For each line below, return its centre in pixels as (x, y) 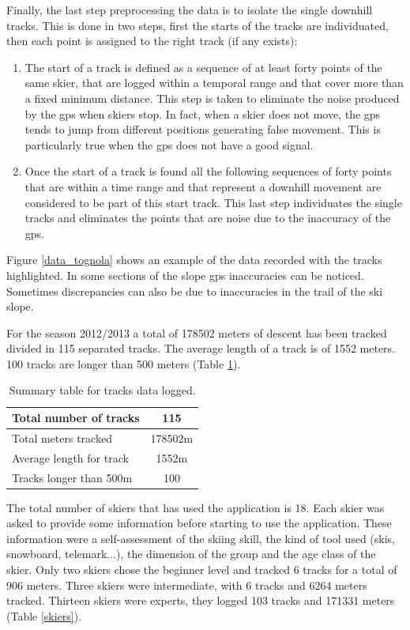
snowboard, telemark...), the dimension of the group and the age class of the (191, 554)
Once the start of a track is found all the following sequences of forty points (208, 171)
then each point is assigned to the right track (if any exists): (152, 41)
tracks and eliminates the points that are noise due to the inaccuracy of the (208, 218)
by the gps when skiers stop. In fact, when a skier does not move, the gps (203, 113)
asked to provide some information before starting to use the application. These (199, 523)
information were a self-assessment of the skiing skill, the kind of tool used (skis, (201, 538)
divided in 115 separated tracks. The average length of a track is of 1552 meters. (201, 348)
